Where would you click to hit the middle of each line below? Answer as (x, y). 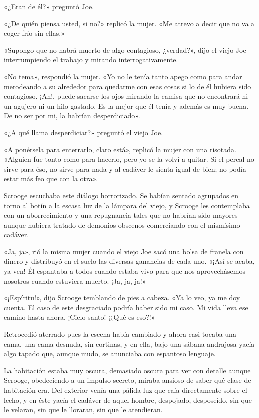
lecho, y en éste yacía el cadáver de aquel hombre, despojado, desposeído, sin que (128, 400)
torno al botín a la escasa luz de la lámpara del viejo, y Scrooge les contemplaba (127, 205)
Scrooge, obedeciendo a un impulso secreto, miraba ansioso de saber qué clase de (128, 380)
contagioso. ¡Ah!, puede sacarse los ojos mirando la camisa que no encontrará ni (126, 96)
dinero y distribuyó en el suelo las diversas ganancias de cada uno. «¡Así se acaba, (129, 261)
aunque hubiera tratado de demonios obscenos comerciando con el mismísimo (122, 225)
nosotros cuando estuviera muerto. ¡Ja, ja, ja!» (75, 281)
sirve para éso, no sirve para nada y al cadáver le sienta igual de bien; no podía (125, 168)
